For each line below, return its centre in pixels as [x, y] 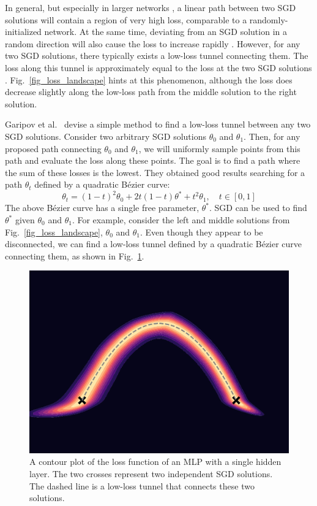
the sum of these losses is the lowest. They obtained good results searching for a [155, 172]
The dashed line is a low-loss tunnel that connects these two [142, 485]
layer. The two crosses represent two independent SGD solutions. [151, 473]
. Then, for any [272, 136]
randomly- [269, 19]
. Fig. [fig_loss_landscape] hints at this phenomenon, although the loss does [149, 79]
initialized [23, 32]
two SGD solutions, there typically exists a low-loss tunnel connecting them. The [157, 56]
